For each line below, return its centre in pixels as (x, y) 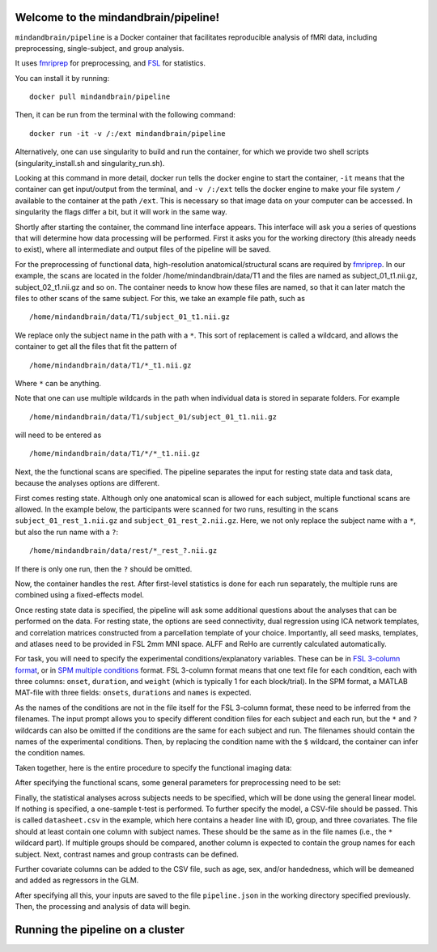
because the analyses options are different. (87, 483)
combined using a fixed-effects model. (80, 595)
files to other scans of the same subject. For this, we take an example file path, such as (160, 298)
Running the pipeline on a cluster (100, 930)
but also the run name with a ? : (67, 532)
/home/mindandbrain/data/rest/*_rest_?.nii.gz (123, 551)
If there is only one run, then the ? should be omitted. (104, 569)
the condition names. (50, 753)
